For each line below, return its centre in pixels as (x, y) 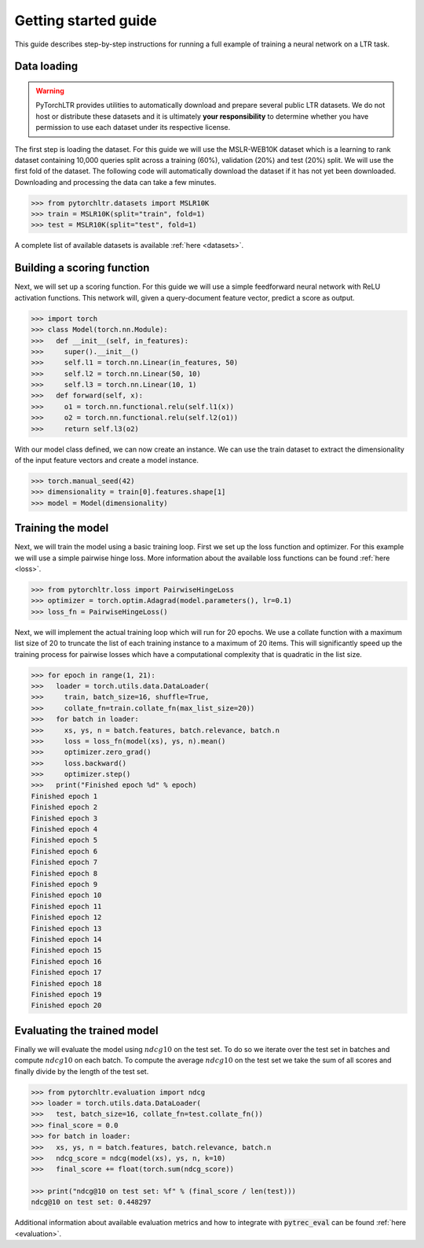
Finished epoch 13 (66, 928)
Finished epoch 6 (64, 851)
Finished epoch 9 (64, 884)
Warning (50, 90)
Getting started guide (86, 20)
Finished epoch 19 (66, 994)
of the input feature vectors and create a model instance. (107, 460)
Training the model (62, 528)
